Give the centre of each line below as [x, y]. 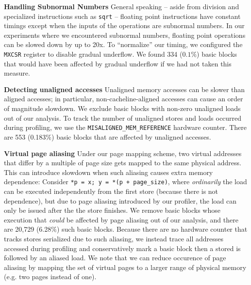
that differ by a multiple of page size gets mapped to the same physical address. [123, 163]
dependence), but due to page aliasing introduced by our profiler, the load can [120, 200]
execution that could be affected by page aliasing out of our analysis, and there [121, 219]
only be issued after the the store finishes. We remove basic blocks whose [112, 210]
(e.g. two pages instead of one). [50, 277]
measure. [17, 73]
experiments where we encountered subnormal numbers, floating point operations [125, 35]
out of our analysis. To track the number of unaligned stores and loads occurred [123, 118]
